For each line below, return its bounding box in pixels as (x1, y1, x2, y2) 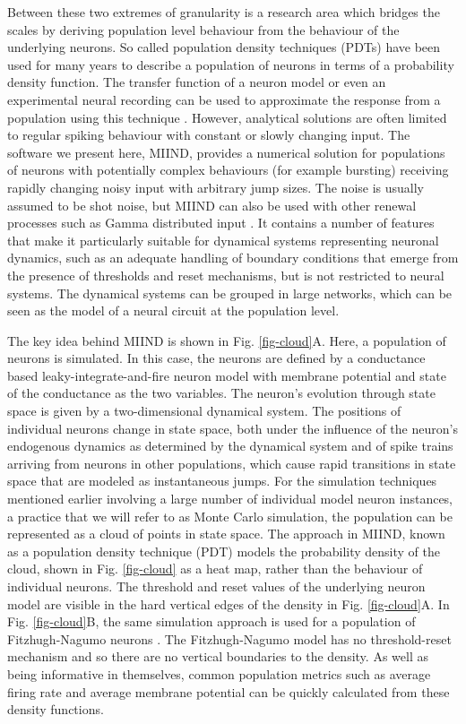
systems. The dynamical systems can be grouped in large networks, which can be (7, 283, 453, 302)
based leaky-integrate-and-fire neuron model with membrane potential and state (7, 366, 446, 384)
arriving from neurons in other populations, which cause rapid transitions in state (7, 453, 456, 472)
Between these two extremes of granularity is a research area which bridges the (7, 3, 440, 21)
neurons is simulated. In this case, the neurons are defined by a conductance (7, 349, 426, 367)
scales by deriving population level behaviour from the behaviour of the (7, 20, 400, 39)
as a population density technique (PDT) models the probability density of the (7, 541, 440, 560)
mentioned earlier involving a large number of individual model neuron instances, (7, 489, 453, 508)
